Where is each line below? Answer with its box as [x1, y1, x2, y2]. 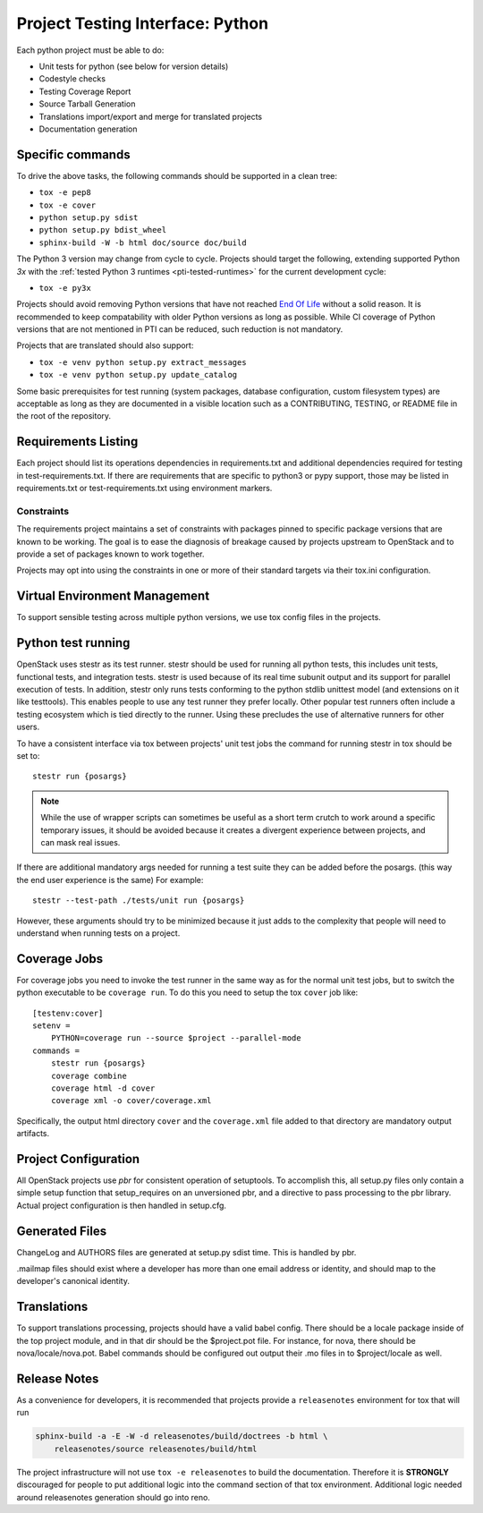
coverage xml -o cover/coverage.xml [50, 1096, 212, 1106]
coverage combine [50, 1070, 127, 1081]
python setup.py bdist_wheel [38, 225, 167, 235]
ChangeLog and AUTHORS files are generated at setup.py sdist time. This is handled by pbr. [16, 1246, 357, 1257]
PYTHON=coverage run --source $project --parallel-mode [50, 1033, 301, 1043]
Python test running [16, 635, 131, 650]
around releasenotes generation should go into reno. [16, 1492, 210, 1502]
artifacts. [16, 1128, 50, 1139]
